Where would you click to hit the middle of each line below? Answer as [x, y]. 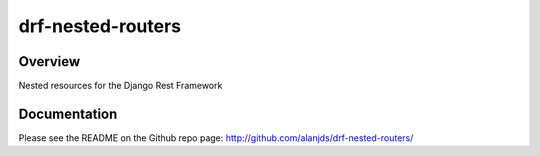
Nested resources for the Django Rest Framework [120, 86]
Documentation [68, 113]
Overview [49, 61]
